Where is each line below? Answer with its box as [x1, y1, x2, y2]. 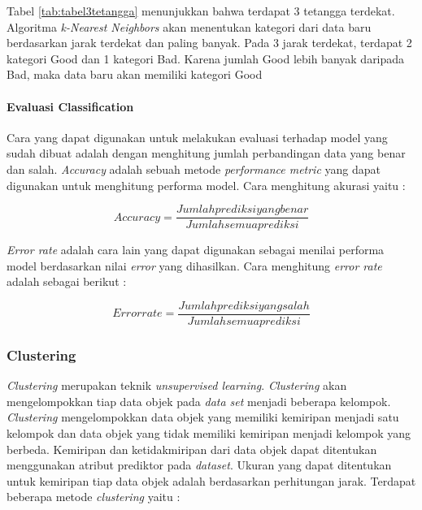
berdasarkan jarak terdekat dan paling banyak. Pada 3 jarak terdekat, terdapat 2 [7, 34, 412, 51]
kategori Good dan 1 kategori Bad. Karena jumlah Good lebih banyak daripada [7, 50, 405, 67]
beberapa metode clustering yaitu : [7, 488, 181, 505]
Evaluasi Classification [7, 97, 134, 115]
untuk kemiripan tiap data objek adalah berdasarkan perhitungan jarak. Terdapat [7, 472, 416, 489]
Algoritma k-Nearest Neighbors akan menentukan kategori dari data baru [7, 18, 372, 35]
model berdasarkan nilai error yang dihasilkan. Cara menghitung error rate [7, 257, 382, 274]
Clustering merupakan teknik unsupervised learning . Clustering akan [7, 377, 347, 394]
